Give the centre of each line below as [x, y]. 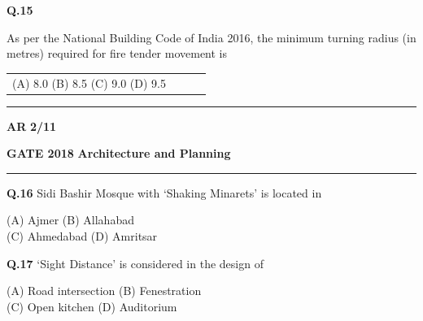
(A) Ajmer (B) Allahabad [70, 220]
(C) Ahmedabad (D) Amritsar [82, 236]
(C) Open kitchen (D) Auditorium [92, 306]
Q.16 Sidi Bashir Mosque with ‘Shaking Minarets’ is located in [164, 192]
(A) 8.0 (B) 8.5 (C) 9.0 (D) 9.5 [89, 82]
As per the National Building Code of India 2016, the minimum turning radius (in [211, 37]
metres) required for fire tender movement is [117, 53]
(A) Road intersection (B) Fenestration [104, 291]
